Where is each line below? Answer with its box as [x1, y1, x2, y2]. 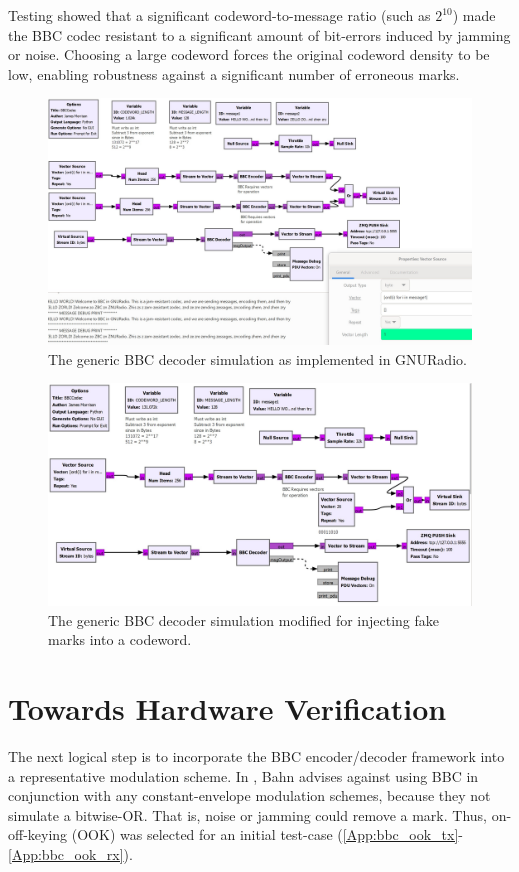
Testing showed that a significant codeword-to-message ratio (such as [8, 5, 431, 25]
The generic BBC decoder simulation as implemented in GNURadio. [48, 348, 467, 369]
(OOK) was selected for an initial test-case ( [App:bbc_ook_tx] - [71, 824, 463, 845]
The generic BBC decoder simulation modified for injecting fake [48, 609, 440, 630]
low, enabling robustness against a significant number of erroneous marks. [8, 63, 460, 84]
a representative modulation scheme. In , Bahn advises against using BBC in [8, 765, 479, 786]
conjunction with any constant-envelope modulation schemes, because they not [8, 785, 491, 806]
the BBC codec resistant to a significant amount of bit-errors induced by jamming [8, 24, 511, 45]
